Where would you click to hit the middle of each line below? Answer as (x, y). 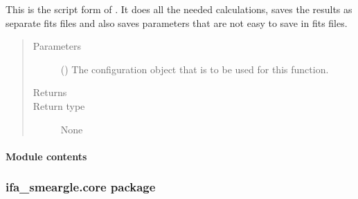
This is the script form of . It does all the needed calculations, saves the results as (179, 9)
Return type (59, 105)
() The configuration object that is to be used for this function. (195, 69)
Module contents (46, 156)
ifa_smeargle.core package (81, 187)
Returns (50, 92)
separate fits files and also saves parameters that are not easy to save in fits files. (177, 22)
